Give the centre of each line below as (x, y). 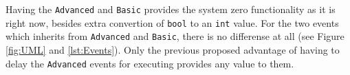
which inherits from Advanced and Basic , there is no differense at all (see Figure (175, 36)
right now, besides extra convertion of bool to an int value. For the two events (172, 22)
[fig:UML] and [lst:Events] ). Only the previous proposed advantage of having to (173, 49)
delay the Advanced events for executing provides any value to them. (150, 63)
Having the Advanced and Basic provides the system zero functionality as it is (171, 9)
